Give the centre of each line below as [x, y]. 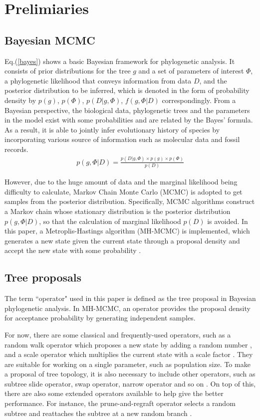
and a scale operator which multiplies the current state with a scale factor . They [129, 354]
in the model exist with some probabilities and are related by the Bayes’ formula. [129, 120]
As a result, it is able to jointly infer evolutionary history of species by [112, 129]
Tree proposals [43, 277]
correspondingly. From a [199, 100]
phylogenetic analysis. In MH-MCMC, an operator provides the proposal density [128, 308]
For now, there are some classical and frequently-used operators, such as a [118, 334]
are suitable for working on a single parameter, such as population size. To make [128, 364]
